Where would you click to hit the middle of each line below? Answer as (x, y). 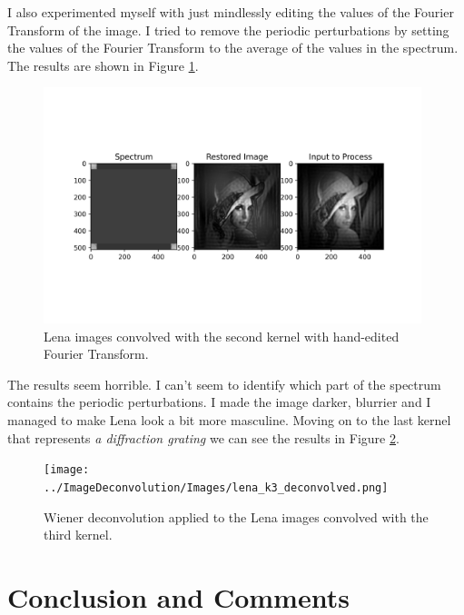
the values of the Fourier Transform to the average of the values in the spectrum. (233, 48)
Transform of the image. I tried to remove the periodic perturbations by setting (228, 30)
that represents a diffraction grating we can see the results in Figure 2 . (203, 437)
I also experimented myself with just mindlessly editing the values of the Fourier (231, 12)
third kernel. (78, 535)
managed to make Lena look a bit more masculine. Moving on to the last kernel (229, 420)
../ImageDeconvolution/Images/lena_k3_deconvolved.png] (216, 487)
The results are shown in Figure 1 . (103, 65)
